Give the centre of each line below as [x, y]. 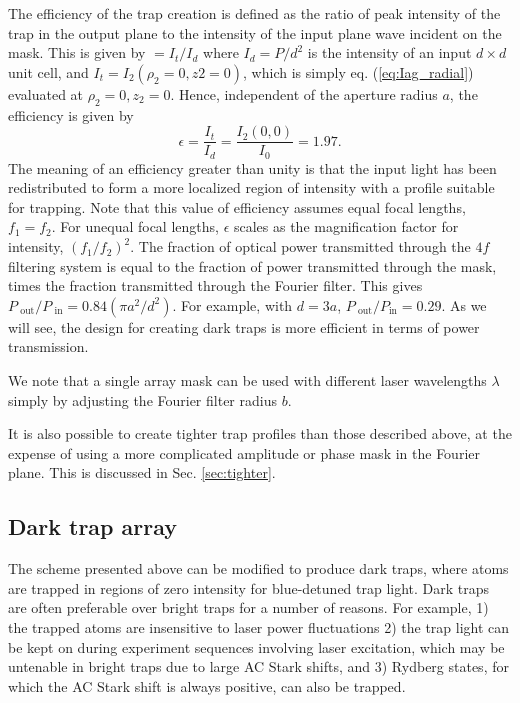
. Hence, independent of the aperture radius [304, 93]
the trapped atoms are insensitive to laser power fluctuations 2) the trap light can [259, 626]
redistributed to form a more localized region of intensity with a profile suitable [251, 187]
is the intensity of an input [389, 52]
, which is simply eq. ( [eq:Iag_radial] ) [358, 71]
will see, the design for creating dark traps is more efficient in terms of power [244, 326]
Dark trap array [93, 526]
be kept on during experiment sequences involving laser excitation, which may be [256, 646]
